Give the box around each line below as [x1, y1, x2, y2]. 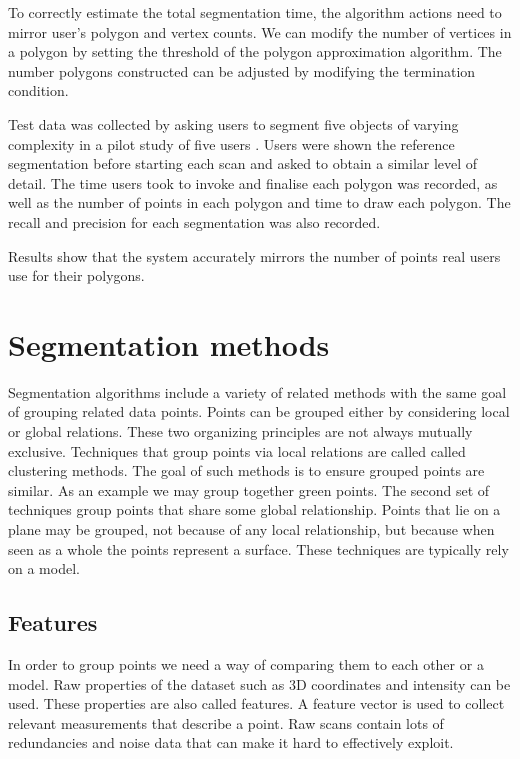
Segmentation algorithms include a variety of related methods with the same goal [8, 381, 507, 402]
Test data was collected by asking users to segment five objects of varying [8, 113, 459, 134]
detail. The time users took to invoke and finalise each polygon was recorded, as [8, 172, 498, 193]
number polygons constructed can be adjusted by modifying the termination [8, 60, 476, 81]
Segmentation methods [8, 323, 330, 364]
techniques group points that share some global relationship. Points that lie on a [8, 499, 501, 520]
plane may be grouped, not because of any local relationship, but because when [8, 519, 495, 539]
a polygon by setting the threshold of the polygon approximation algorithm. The [8, 41, 502, 62]
